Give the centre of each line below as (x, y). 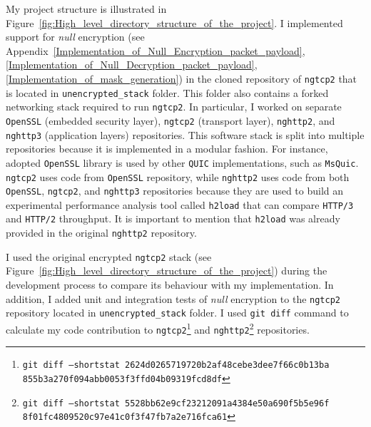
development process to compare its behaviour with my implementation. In (170, 285)
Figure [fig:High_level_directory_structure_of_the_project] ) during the (167, 271)
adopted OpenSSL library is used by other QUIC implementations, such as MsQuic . (182, 162)
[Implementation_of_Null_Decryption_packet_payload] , (132, 65)
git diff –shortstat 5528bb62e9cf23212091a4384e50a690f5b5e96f (176, 403)
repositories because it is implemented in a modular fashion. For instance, (167, 149)
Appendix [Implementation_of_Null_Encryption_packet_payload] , (156, 50)
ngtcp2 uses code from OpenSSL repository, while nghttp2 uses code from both (178, 176)
